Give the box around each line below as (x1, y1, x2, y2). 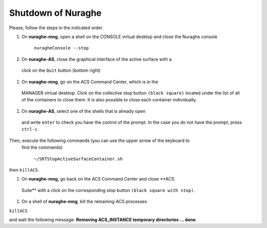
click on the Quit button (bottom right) (21, 67, 101, 74)
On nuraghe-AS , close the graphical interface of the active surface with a (21, 56, 172, 62)
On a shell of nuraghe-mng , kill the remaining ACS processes (21, 198, 147, 205)
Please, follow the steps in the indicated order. (9, 25, 104, 31)
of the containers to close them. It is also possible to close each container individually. (21, 97, 197, 103)
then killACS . (9, 167, 40, 173)
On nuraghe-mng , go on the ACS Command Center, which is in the (21, 79, 158, 85)
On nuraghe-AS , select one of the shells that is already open (21, 108, 146, 114)
